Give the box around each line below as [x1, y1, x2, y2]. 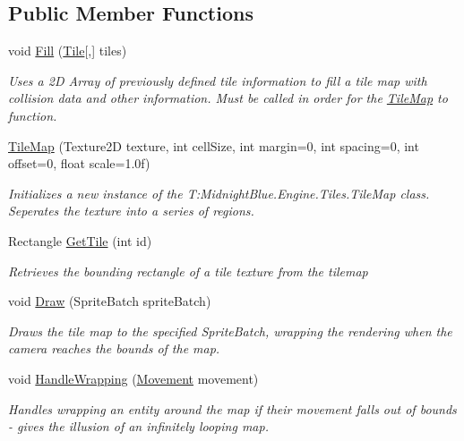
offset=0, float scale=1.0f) [8, 154, 150, 173]
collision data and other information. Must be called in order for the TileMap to [8, 89, 448, 107]
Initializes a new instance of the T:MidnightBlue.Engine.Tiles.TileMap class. [8, 183, 430, 202]
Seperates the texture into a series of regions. [8, 201, 254, 220]
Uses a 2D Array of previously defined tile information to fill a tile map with [8, 71, 427, 89]
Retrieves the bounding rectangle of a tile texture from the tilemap [8, 261, 368, 280]
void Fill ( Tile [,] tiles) [8, 41, 127, 60]
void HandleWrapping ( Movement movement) [8, 369, 259, 387]
